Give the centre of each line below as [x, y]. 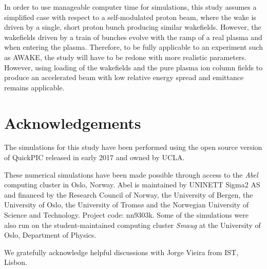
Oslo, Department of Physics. [50, 235]
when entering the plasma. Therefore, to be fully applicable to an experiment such [133, 47]
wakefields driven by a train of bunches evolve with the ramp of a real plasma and [133, 37]
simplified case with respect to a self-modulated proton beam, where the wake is [130, 17]
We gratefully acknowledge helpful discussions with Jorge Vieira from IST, [121, 252]
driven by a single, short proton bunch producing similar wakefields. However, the [133, 27]
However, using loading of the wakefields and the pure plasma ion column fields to [133, 67]
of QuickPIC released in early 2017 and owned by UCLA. [94, 157]
